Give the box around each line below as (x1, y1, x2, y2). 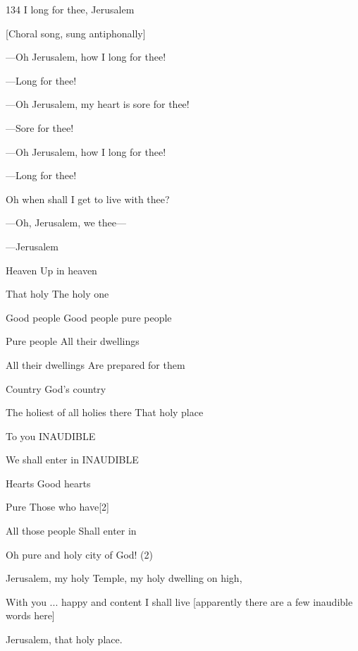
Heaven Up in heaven (6, 262, 97, 277)
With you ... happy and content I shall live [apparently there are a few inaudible (6, 594, 353, 609)
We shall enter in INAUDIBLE (6, 452, 139, 467)
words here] (6, 608, 55, 623)
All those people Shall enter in (6, 523, 137, 538)
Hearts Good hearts (6, 475, 91, 490)
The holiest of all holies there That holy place (6, 405, 204, 420)
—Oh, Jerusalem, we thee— (6, 215, 127, 230)
